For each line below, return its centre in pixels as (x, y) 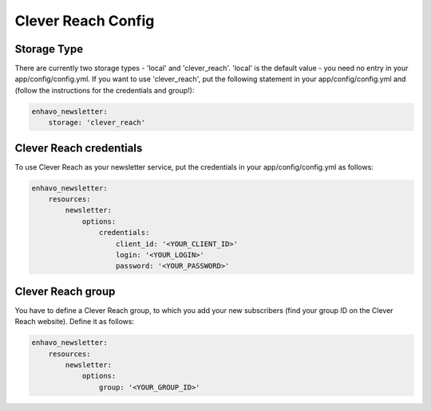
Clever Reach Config (85, 21)
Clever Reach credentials (79, 148)
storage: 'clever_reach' (97, 123)
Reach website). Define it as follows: (75, 322)
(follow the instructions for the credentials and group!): (105, 90)
